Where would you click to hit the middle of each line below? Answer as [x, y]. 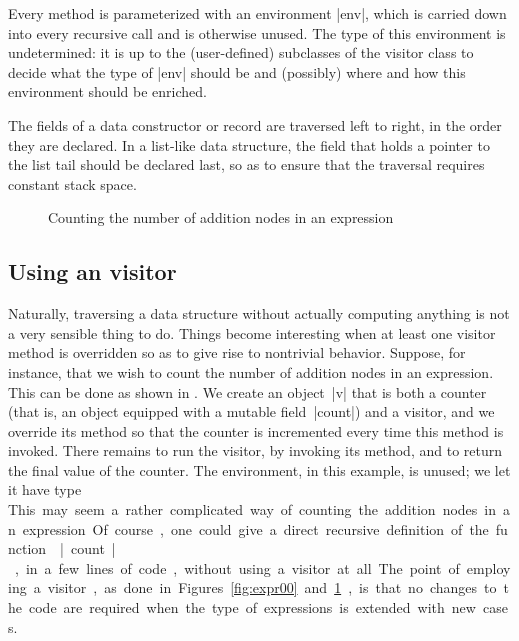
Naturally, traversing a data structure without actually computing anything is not [259, 313]
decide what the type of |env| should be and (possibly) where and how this [237, 71]
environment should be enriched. [107, 91]
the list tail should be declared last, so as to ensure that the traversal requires [246, 164]
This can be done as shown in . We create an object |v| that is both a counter [247, 391]
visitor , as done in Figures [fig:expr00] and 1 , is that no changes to [272, 587]
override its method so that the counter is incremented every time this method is [256, 430]
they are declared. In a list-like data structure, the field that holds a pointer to [249, 144]
